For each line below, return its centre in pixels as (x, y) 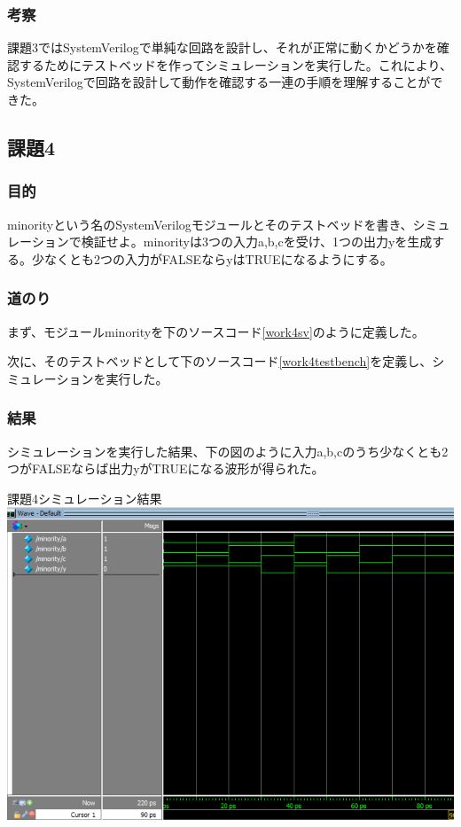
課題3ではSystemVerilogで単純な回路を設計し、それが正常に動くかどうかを (222, 47)
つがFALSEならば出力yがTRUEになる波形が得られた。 (166, 468)
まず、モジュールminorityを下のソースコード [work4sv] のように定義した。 (216, 331)
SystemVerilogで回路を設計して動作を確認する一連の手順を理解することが (219, 82)
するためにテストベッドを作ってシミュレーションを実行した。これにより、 (235, 64)
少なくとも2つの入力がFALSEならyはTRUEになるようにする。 (212, 258)
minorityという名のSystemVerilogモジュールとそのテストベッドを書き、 (210, 224)
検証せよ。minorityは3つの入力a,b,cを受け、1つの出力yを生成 (257, 242)
